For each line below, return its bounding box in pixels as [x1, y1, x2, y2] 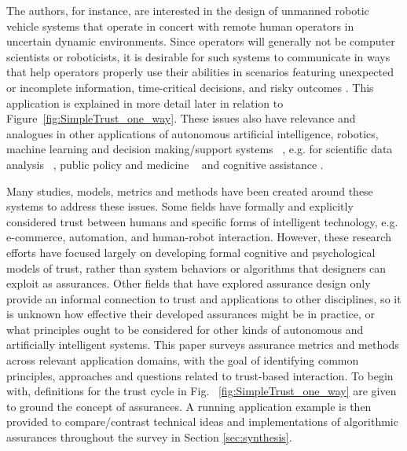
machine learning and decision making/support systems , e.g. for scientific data [6, 141, 393, 157]
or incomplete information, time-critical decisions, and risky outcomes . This [6, 79, 374, 95]
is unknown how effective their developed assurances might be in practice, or [6, 306, 376, 322]
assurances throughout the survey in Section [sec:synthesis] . [6, 429, 292, 445]
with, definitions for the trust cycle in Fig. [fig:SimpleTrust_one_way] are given [6, 383, 397, 399]
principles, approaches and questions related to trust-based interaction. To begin [6, 367, 394, 383]
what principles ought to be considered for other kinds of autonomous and [6, 321, 364, 337]
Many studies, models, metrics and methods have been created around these [6, 182, 373, 199]
